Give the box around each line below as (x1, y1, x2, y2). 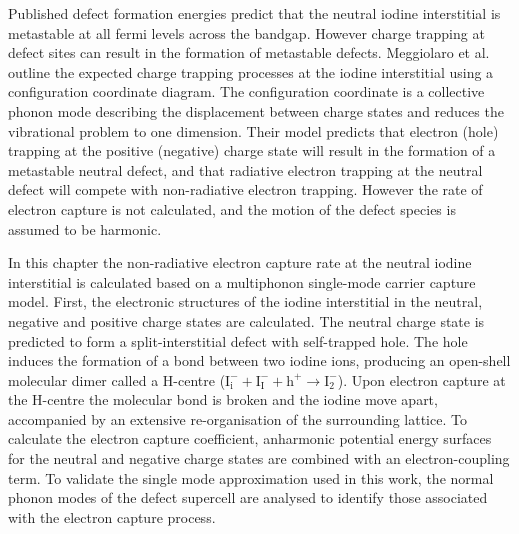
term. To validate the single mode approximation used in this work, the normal (8, 467, 494, 488)
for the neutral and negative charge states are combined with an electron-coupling (8, 448, 510, 469)
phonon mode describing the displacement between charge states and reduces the (8, 100, 504, 121)
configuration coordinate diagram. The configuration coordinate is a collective (8, 81, 485, 102)
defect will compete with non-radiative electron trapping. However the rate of (8, 179, 483, 200)
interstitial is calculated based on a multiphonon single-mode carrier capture (8, 271, 476, 292)
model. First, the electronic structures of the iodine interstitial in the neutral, (8, 291, 483, 312)
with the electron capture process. (8, 506, 216, 527)
